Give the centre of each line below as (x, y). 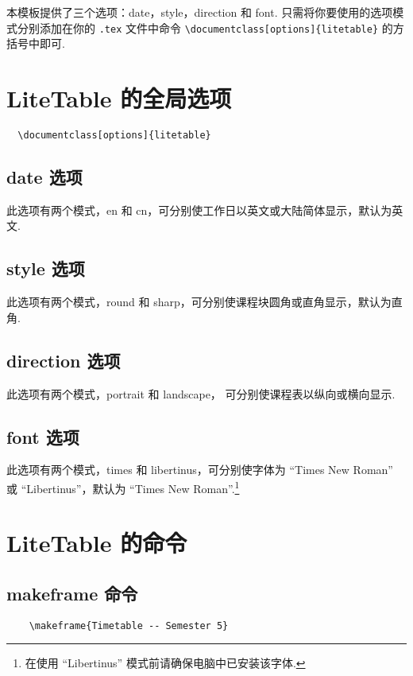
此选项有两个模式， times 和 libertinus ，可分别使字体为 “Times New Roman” (200, 470)
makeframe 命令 (72, 594)
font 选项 (43, 436)
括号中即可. (36, 43)
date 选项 (44, 177)
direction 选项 (64, 360)
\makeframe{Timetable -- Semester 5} (129, 625)
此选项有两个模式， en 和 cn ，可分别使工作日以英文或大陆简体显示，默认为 (199, 210)
